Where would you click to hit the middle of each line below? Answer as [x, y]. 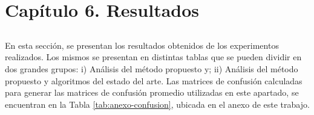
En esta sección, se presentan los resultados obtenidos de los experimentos [142, 45]
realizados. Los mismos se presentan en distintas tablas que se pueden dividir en [153, 57]
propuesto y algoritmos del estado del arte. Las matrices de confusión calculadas [154, 80]
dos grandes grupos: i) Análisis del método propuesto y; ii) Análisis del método [152, 68]
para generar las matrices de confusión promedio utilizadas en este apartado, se [152, 92]
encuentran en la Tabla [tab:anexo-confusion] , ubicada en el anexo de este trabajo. [157, 104]
